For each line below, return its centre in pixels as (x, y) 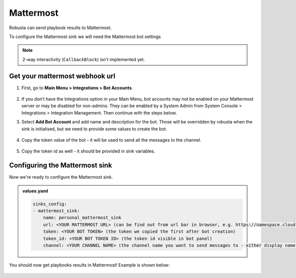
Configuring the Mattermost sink (61, 165)
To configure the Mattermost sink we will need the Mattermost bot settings (85, 37)
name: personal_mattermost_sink (82, 218)
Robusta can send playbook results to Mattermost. (60, 28)
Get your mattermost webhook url (62, 76)
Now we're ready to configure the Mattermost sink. (61, 177)
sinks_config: (50, 204)
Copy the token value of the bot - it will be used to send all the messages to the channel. (111, 140)
